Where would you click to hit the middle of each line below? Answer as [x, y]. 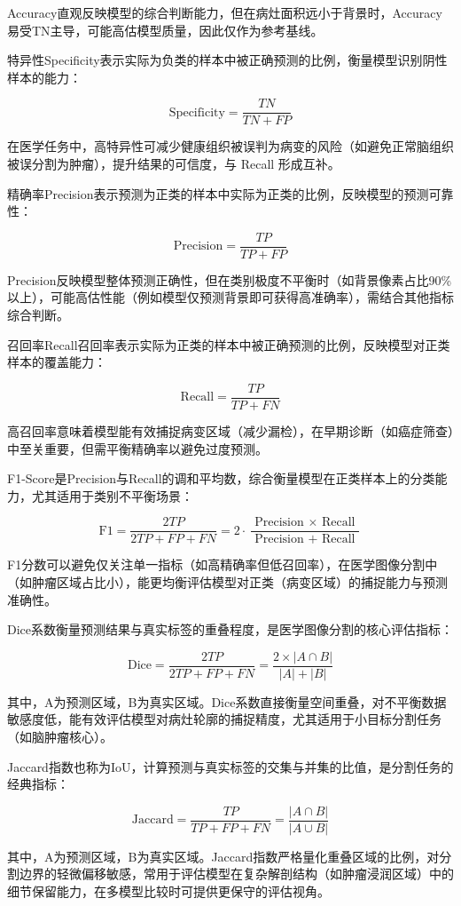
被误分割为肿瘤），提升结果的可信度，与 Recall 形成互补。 [174, 164]
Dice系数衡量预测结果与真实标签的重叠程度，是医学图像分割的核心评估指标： [230, 629]
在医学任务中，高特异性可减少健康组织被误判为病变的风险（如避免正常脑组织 [230, 146]
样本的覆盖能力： [57, 362]
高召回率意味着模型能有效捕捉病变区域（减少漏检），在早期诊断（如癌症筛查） [230, 430]
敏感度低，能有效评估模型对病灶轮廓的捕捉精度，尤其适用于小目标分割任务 [224, 719]
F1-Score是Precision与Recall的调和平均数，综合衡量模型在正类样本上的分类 [221, 478]
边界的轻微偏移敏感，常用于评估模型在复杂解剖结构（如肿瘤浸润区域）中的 [236, 874]
